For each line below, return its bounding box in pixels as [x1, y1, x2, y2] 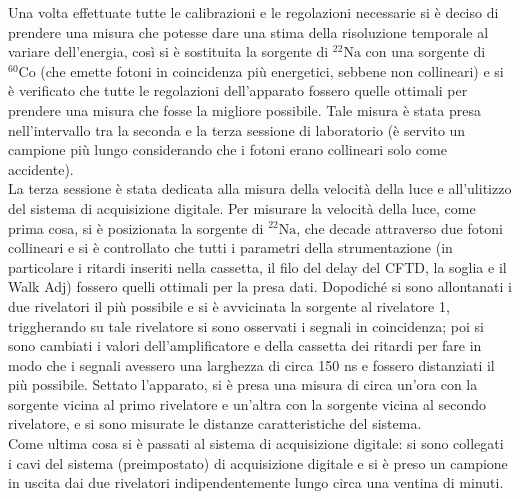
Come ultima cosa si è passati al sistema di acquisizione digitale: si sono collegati [8, 433, 504, 454]
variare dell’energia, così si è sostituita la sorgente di [8, 41, 329, 62]
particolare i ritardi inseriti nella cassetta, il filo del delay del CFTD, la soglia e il [8, 256, 507, 277]
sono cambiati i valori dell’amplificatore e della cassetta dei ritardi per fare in [8, 335, 482, 356]
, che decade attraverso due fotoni [296, 217, 503, 238]
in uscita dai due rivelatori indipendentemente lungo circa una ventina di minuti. [8, 472, 504, 493]
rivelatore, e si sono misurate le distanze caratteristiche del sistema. [8, 413, 422, 434]
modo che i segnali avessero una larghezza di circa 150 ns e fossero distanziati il [8, 354, 495, 375]
